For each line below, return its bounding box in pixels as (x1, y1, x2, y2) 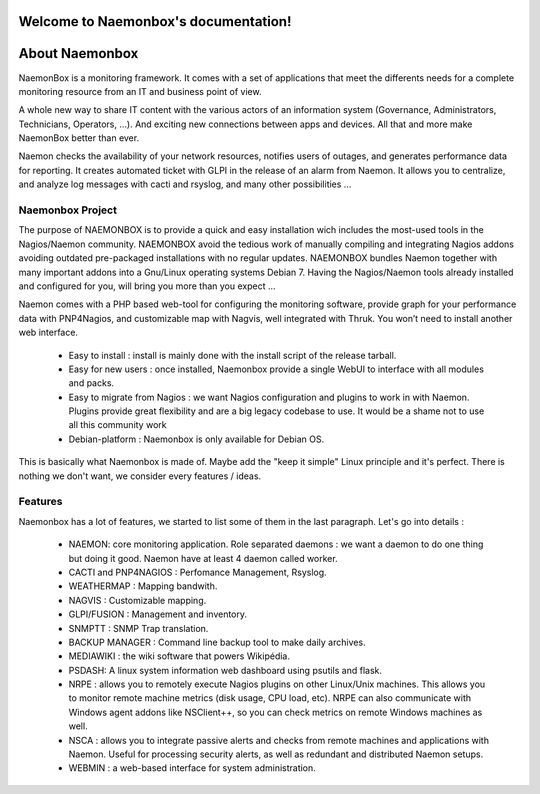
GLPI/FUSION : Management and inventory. (68, 608, 248, 620)
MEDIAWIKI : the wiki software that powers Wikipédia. (68, 650, 290, 662)
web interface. (18, 326, 79, 339)
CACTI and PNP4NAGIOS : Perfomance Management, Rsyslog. (68, 566, 327, 578)
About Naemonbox (18, 45, 139, 62)
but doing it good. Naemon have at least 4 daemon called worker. (68, 552, 339, 564)
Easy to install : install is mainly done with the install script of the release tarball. (68, 349, 397, 361)
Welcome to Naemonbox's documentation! (18, 13, 292, 30)
